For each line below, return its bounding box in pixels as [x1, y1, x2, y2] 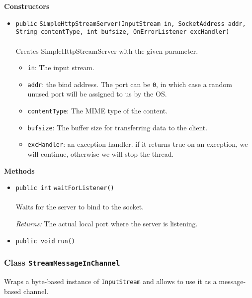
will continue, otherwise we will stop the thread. [27, 148, 174, 159]
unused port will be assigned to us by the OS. [27, 89, 167, 99]
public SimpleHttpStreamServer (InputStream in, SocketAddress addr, [15, 20, 246, 27]
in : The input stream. [27, 62, 94, 73]
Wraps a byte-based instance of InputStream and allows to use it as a [4, 276, 217, 287]
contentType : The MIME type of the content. [27, 105, 168, 115]
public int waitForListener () [15, 185, 114, 192]
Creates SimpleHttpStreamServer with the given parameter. [15, 45, 198, 56]
